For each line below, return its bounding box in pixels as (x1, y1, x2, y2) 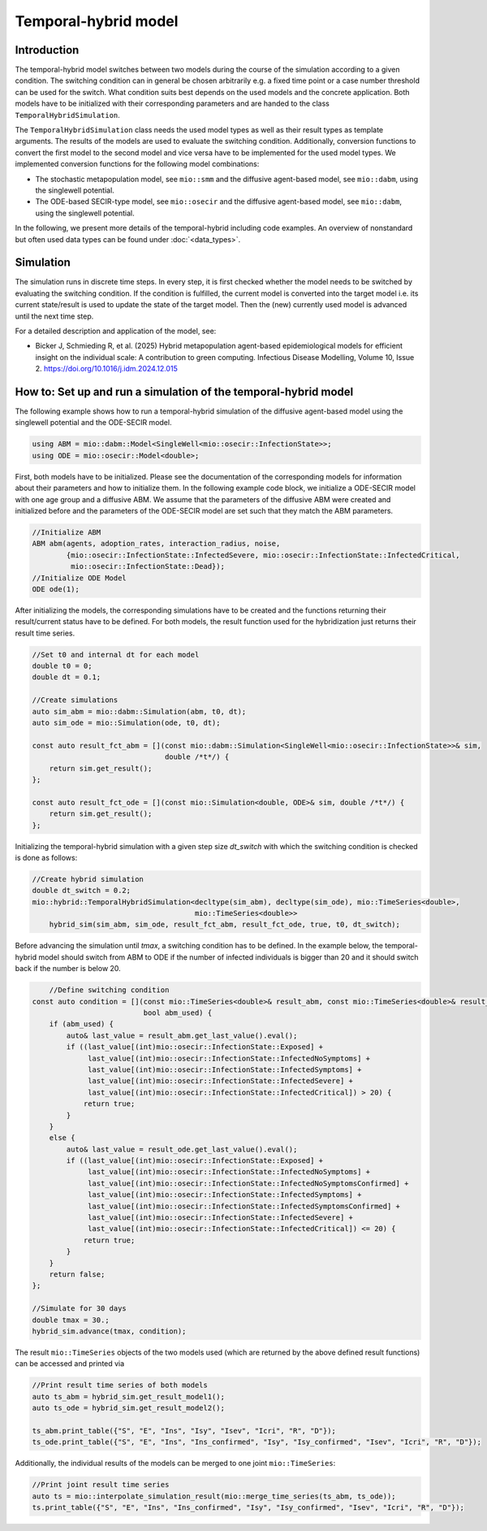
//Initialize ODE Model (32, 573, 127, 583)
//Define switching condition (49, 986, 170, 995)
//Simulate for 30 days (32, 1304, 127, 1313)
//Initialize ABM (32, 527, 101, 536)
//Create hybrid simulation (32, 874, 144, 883)
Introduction (15, 43, 80, 57)
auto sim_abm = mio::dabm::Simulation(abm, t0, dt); (32, 707, 247, 716)
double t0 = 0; (32, 661, 93, 670)
